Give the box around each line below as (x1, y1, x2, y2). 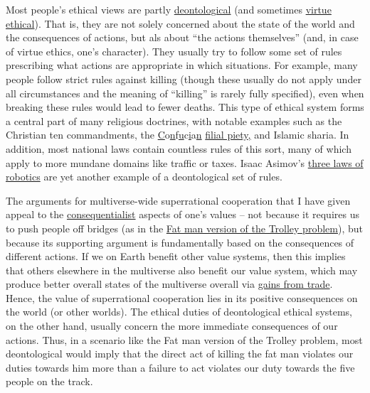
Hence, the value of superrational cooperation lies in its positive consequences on (6, 290, 358, 305)
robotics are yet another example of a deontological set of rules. (6, 169, 282, 184)
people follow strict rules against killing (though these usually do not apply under (6, 71, 361, 86)
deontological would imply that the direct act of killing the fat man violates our (6, 346, 354, 361)
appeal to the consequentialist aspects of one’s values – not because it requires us (6, 207, 359, 222)
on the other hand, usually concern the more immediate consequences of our (6, 318, 338, 333)
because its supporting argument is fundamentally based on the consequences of (6, 235, 354, 249)
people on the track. (6, 374, 93, 389)
